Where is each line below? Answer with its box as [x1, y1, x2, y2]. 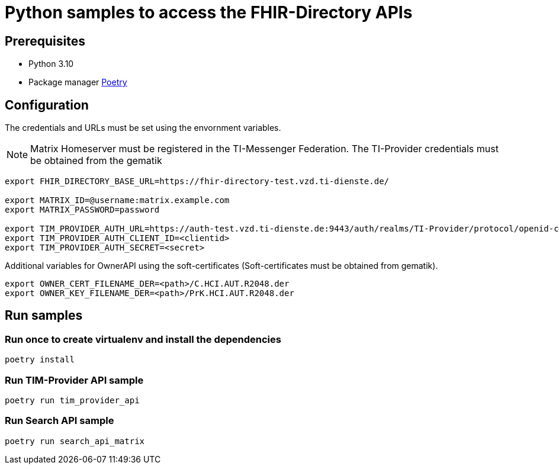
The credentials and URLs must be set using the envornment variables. [5, 123, 281, 133]
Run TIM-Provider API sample [5, 374, 144, 386]
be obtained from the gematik [30, 155, 162, 167]
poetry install [5, 355, 75, 365]
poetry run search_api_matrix [5, 436, 145, 446]
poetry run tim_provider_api [5, 395, 140, 405]
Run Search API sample [5, 415, 114, 427]
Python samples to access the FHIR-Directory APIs [5, 2, 413, 23]
